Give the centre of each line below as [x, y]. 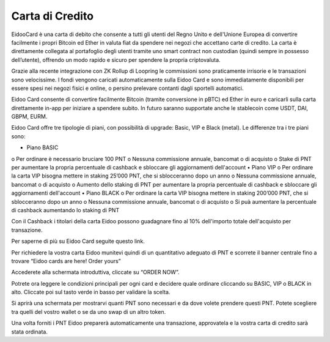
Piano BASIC [42, 147]
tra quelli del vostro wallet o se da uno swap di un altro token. [89, 311]
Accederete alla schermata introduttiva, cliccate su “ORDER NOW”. [95, 272]
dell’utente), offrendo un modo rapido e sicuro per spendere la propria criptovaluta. [116, 60]
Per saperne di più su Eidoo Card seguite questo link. [78, 241]
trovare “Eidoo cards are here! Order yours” [66, 261]
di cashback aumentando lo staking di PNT [65, 210]
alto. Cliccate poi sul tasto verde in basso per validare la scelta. [91, 292]
